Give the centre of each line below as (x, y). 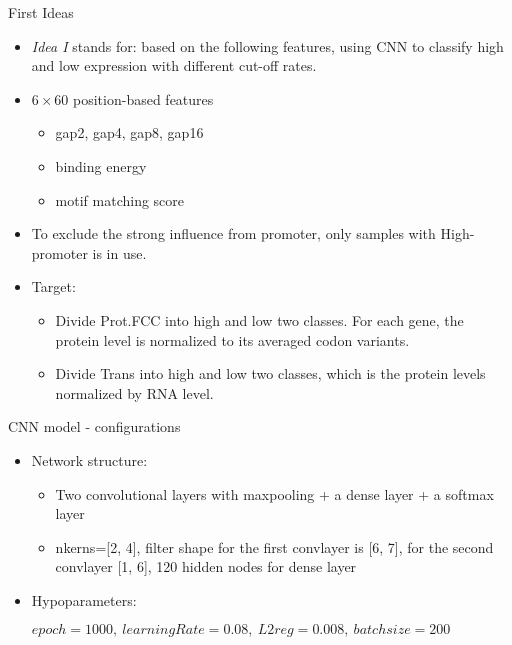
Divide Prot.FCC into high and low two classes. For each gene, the (259, 319)
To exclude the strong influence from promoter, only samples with (233, 233)
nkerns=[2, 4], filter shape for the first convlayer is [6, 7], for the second (274, 546)
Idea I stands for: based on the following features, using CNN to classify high (267, 45)
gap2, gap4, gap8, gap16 (129, 132)
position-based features (143, 98)
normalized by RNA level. (134, 392)
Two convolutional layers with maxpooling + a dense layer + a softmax (274, 493)
